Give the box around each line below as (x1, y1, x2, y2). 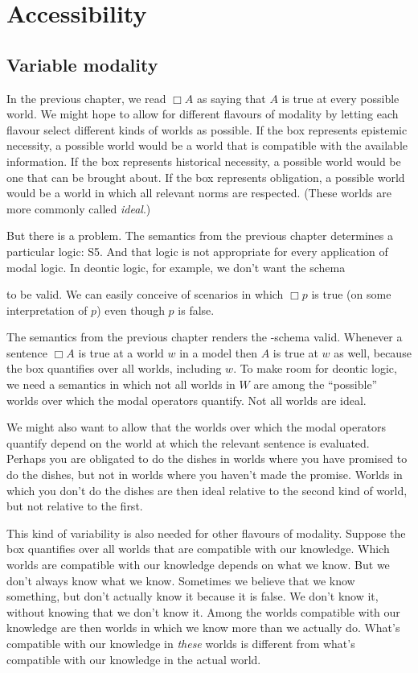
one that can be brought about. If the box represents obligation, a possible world (6, 168, 405, 185)
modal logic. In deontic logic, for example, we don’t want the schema (6, 258, 346, 275)
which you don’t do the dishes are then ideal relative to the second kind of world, (6, 481, 408, 498)
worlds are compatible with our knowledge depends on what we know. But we (6, 556, 390, 573)
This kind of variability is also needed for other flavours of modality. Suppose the (6, 524, 406, 541)
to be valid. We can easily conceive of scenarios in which (6, 286, 284, 303)
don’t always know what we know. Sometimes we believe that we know (6, 572, 355, 588)
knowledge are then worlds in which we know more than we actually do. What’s (6, 619, 400, 636)
